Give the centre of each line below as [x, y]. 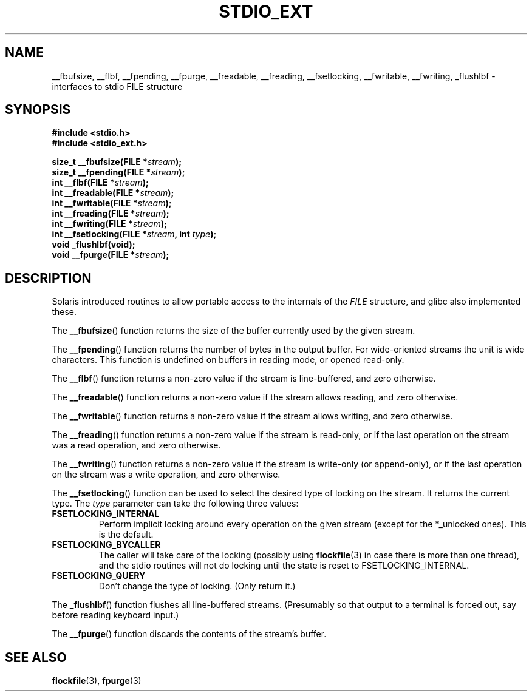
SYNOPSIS [38, 110]
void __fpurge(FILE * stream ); [111, 255]
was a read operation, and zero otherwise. [136, 445]
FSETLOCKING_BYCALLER [106, 545]
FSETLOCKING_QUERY [99, 576]
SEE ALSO [36, 657]
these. [64, 312]
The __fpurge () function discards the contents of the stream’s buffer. [189, 634]
